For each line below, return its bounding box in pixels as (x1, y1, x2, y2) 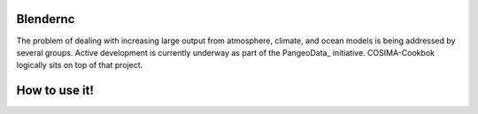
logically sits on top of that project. (16, 60, 143, 71)
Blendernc (16, 11, 75, 27)
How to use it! (16, 83, 95, 98)
